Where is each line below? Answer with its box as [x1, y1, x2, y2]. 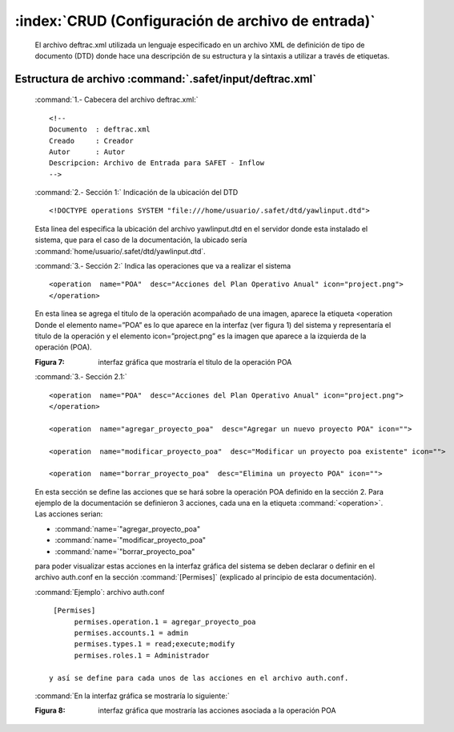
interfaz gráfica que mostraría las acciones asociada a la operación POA [98, 706, 336, 715]
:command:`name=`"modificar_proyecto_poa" [54, 536, 207, 545]
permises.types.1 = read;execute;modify [74, 640, 235, 649]
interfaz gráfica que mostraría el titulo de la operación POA [98, 357, 292, 366]
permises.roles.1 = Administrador [74, 650, 210, 660]
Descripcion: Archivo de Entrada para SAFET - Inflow [49, 159, 264, 168]
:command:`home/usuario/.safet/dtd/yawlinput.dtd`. [34, 246, 206, 256]
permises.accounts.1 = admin [74, 628, 189, 637]
